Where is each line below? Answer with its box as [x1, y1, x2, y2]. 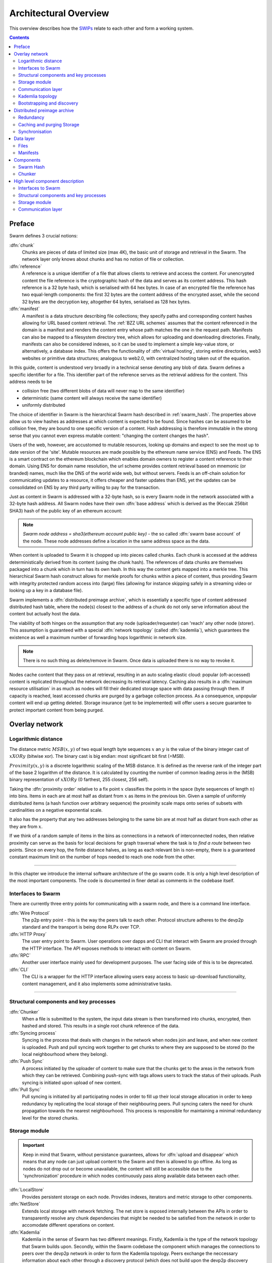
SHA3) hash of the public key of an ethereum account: [9, 508, 123, 514]
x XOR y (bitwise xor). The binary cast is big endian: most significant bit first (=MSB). [9, 753, 185, 759]
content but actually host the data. [9, 611, 81, 617]
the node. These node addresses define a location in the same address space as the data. [23, 538, 210, 544]
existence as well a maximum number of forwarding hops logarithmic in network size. [9, 634, 187, 640]
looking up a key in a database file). [9, 588, 83, 594]
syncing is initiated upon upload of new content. [22, 1079, 122, 1086]
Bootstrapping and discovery [18, 100, 79, 106]
